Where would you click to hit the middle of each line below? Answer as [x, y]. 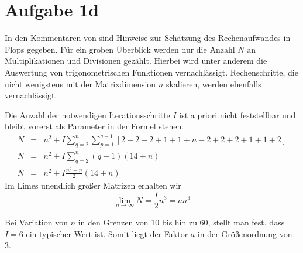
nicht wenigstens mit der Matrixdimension [80, 83]
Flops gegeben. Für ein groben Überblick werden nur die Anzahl [120, 49]
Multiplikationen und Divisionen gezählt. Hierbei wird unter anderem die [136, 61]
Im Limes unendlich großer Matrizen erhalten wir [93, 185]
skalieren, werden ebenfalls [214, 83]
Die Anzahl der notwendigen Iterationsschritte [87, 114]
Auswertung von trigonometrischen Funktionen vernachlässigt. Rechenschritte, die [151, 72]
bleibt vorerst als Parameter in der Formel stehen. [94, 126]
